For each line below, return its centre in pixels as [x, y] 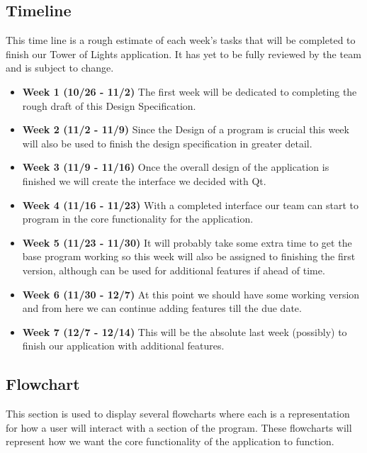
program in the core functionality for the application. [138, 219]
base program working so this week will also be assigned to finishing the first [189, 256]
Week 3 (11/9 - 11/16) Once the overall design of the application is [176, 167]
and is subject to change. [60, 68]
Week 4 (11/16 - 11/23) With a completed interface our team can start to [191, 205]
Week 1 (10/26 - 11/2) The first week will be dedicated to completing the [190, 91]
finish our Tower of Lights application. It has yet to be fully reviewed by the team [183, 54]
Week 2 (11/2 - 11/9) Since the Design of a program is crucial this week [186, 129]
